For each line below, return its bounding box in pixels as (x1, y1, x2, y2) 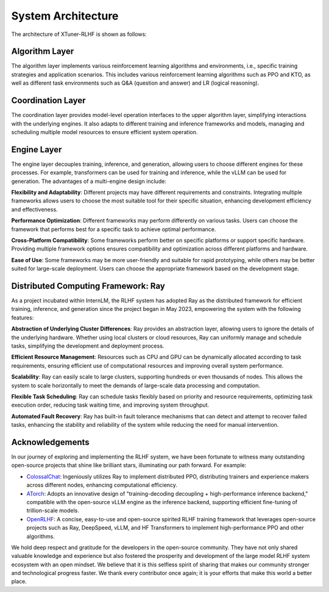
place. (11, 578, 27, 585)
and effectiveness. (11, 205, 58, 213)
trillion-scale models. (26, 507, 79, 515)
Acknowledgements (11, 437, 90, 448)
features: (11, 314, 34, 321)
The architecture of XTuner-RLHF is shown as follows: (11, 30, 147, 38)
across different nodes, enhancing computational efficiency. (26, 482, 178, 489)
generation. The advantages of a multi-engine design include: (11, 177, 167, 185)
